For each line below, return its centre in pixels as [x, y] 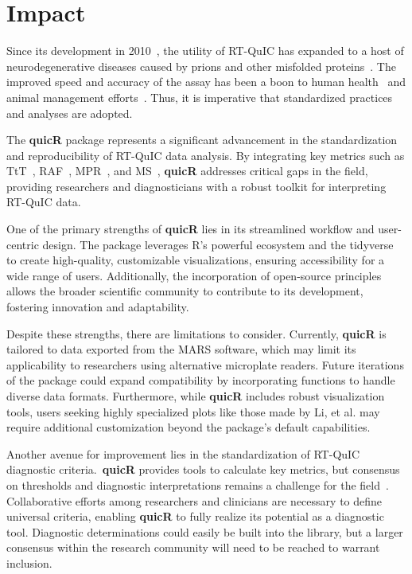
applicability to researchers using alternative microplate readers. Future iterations [205, 364]
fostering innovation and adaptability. [98, 307]
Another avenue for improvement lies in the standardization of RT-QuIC [183, 453]
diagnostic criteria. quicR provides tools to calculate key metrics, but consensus [203, 469]
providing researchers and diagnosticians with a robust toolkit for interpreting [196, 186]
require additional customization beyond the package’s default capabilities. [189, 427]
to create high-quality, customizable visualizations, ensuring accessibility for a [196, 260]
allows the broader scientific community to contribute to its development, [185, 291]
